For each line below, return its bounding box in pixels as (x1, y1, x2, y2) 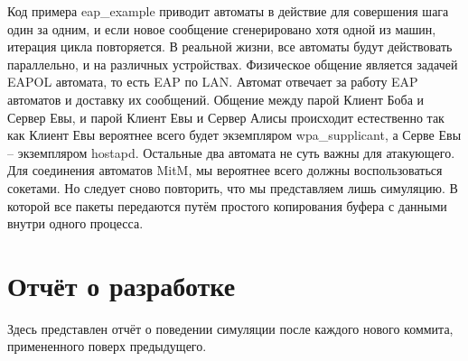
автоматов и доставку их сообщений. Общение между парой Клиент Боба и (7, 89, 425, 108)
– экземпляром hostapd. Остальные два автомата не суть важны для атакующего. (7, 143, 455, 162)
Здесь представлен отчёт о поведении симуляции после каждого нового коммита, (7, 319, 454, 338)
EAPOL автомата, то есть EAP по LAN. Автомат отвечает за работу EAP (7, 72, 418, 91)
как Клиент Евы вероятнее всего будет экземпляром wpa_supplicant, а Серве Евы (7, 125, 462, 144)
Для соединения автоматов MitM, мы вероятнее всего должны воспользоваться (7, 161, 443, 180)
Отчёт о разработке (7, 266, 236, 303)
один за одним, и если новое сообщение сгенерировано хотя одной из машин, (7, 19, 436, 38)
